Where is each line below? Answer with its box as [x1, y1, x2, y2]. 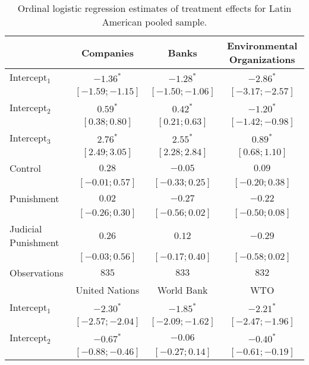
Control [10, 161, 41, 175]
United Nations [75, 283, 140, 297]
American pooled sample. [102, 15, 207, 29]
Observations [10, 266, 64, 279]
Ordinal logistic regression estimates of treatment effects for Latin [17, 1, 292, 15]
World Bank [157, 283, 208, 297]
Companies [81, 45, 134, 59]
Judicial [10, 222, 42, 235]
